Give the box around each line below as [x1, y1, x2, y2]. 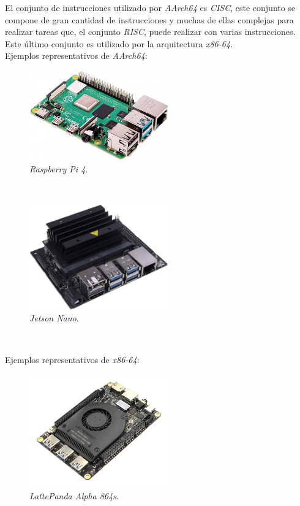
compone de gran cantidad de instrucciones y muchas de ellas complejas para [5, 13, 294, 26]
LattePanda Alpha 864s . [29, 489, 119, 502]
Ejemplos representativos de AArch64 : [5, 49, 148, 62]
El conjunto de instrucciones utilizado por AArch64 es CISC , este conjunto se [5, 1, 296, 13]
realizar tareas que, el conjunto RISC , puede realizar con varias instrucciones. [5, 25, 296, 38]
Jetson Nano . [29, 312, 79, 324]
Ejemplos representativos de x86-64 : [5, 353, 140, 366]
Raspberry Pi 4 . [29, 162, 88, 175]
